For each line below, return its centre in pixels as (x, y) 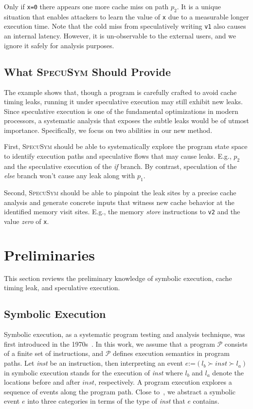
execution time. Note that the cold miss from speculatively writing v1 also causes (125, 26)
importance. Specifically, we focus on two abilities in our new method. (108, 130)
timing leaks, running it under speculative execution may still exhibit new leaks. (123, 102)
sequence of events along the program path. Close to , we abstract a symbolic (120, 391)
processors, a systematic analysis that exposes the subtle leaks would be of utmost (126, 121)
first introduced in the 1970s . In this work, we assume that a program (109, 344)
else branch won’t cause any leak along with (70, 176)
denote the (228, 372)
